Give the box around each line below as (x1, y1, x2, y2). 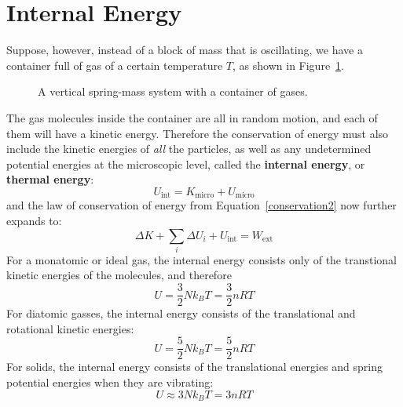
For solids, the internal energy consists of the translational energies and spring (6, 358, 383, 375)
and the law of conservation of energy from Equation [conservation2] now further (6, 197, 397, 213)
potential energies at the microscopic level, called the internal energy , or (6, 155, 365, 172)
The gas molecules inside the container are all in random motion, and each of (6, 109, 378, 125)
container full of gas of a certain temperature (6, 56, 223, 73)
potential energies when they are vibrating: (6, 373, 214, 390)
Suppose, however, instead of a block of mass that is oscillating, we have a (6, 42, 363, 58)
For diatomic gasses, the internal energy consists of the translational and (6, 305, 356, 322)
